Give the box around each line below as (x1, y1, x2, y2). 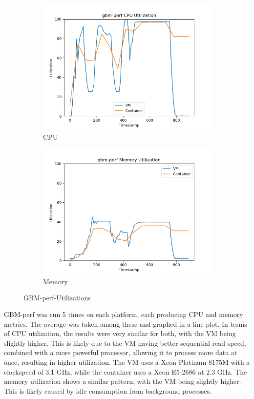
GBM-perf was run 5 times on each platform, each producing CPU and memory (4, 309, 243, 319)
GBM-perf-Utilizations (23, 293, 91, 303)
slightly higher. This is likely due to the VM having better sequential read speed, (4, 337, 246, 348)
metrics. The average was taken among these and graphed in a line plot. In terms (4, 318, 247, 329)
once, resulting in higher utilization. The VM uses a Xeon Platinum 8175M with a (4, 357, 250, 367)
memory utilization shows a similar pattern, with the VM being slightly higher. (4, 376, 241, 386)
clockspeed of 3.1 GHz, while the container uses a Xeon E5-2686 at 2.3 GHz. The (4, 366, 247, 377)
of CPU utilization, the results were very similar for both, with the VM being (4, 328, 236, 338)
